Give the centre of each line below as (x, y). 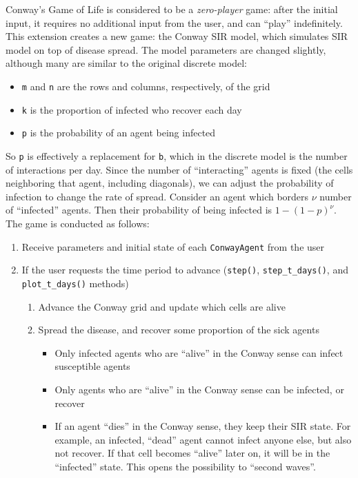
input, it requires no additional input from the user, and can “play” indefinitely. (174, 22)
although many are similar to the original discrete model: (126, 63)
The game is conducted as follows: (78, 223)
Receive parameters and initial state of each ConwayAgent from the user (173, 246)
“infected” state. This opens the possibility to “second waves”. (185, 466)
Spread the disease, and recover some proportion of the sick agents (179, 330)
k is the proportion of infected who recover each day (132, 109)
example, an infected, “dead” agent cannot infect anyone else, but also (203, 439)
